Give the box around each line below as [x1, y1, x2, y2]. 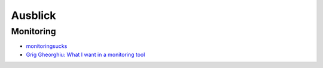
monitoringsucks [26, 43, 68, 50]
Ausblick [11, 9, 56, 22]
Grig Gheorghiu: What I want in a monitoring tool [26, 51, 145, 58]
